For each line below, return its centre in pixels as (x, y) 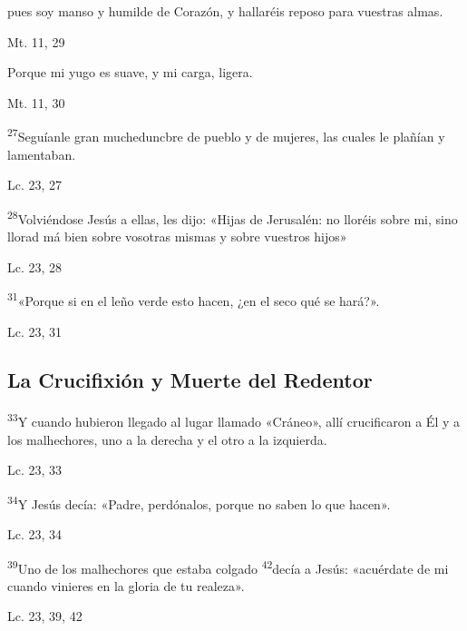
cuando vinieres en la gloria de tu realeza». (126, 585)
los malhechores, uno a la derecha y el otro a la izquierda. (167, 439)
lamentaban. (42, 154)
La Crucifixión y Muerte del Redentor (190, 380)
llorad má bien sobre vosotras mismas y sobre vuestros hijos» (177, 237)
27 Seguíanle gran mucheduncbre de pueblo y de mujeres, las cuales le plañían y (226, 135)
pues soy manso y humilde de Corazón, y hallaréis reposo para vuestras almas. (225, 11)
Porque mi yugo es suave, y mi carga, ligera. (130, 72)
